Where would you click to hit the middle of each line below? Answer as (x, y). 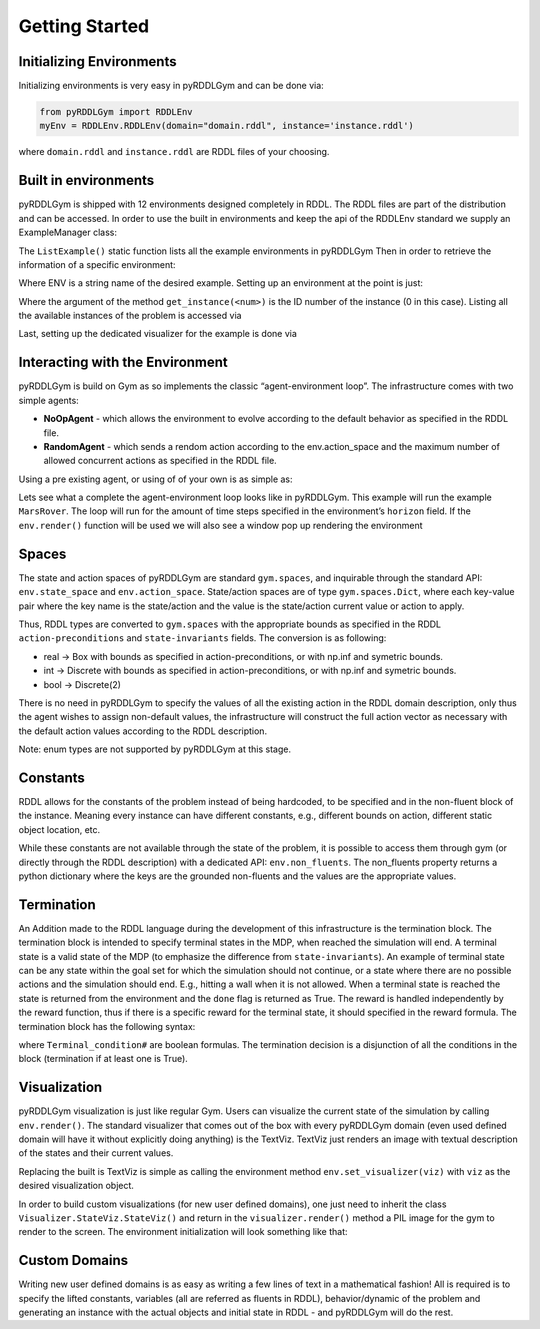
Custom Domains (73, 1260)
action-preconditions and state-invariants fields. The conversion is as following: (202, 638)
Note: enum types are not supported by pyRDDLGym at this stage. (155, 749)
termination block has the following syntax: (107, 1026)
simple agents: (48, 400)
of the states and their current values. (96, 1153)
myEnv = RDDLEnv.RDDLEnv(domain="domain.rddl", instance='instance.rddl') (227, 126)
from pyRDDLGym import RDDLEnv (116, 112)
